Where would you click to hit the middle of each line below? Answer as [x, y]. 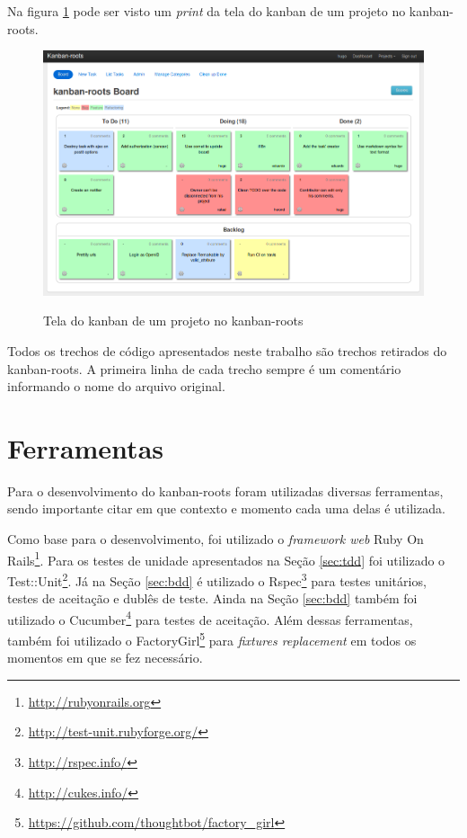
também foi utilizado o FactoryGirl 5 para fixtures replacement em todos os [212, 639]
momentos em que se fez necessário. [105, 658]
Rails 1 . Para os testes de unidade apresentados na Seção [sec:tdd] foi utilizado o [226, 558]
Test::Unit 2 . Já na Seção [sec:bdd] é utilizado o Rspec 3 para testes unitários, [217, 579]
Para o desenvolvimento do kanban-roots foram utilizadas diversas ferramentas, [225, 490]
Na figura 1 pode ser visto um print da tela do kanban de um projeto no [207, 11]
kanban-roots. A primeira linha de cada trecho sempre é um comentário [204, 368]
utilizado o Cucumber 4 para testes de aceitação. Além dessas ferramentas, [210, 618]
